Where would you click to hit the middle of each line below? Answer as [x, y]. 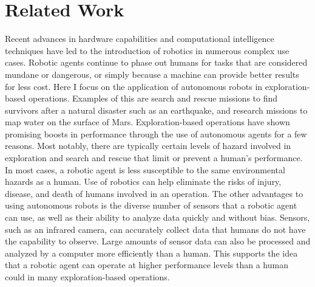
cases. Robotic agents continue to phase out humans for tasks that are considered [156, 62]
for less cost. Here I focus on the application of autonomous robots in [134, 86]
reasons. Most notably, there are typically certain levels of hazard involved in [148, 146]
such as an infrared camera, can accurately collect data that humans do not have [155, 229]
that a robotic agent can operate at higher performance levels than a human [147, 265]
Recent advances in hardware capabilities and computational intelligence [140, 39]
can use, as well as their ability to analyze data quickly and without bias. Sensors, [157, 217]
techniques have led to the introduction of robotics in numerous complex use [147, 50]
